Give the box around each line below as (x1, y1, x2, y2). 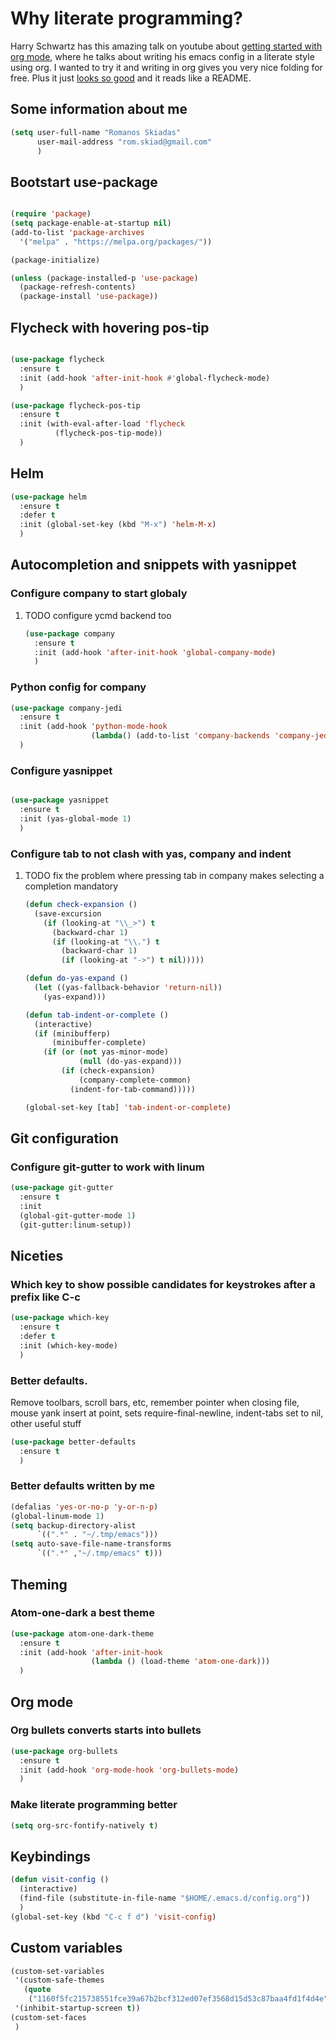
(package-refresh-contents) (19, 282, 137, 292)
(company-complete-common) (78, 1075, 192, 1085)
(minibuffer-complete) (51, 1038, 147, 1048)
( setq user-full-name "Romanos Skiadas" (10, 127, 182, 137)
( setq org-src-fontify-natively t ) (10, 1820, 159, 1831)
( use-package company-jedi (10, 703, 123, 713)
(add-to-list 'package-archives (10, 227, 145, 237)
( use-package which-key (10, 1313, 110, 1323)
